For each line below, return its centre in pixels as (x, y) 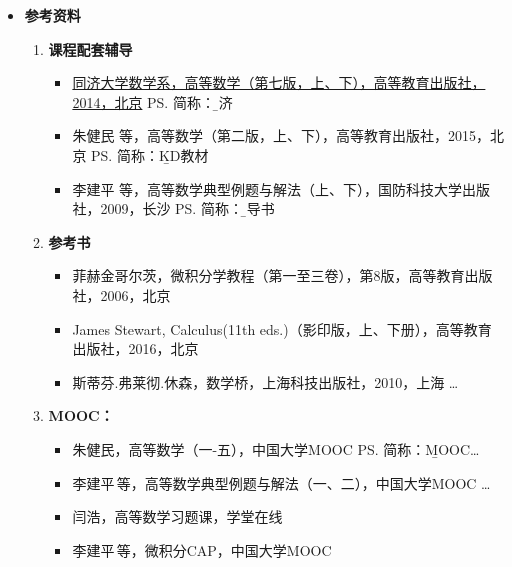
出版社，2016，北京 (135, 348)
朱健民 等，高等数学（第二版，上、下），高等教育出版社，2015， (281, 135)
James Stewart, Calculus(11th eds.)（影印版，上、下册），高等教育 (282, 328)
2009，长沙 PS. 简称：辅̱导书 (187, 208)
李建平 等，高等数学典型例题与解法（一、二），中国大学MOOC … (281, 482)
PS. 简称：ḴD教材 (150, 154)
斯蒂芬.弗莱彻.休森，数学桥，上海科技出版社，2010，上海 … (265, 381)
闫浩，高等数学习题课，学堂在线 (177, 516)
